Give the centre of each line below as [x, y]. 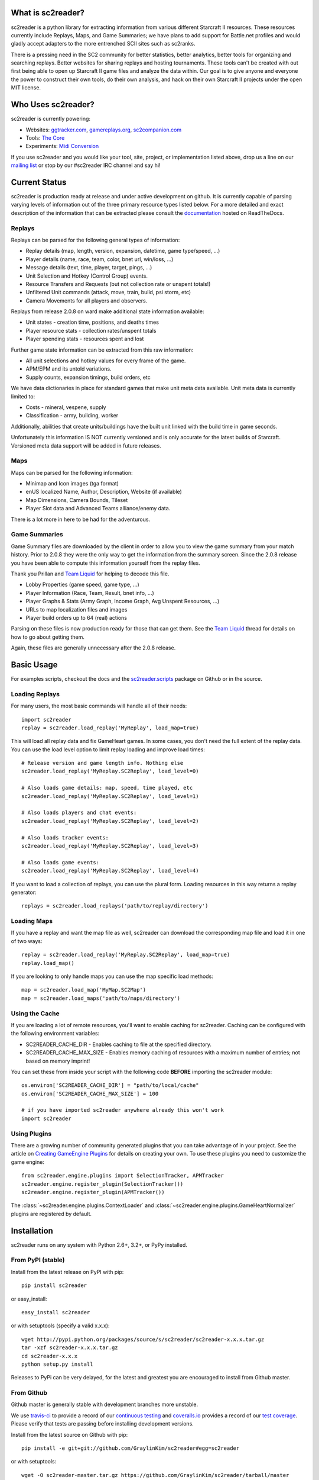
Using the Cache [35, 1014]
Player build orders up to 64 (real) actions [76, 617]
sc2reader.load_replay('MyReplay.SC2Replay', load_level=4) [110, 871]
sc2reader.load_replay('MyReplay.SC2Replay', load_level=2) [110, 821]
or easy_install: [29, 1299]
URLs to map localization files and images [77, 609]
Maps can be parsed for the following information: [72, 472]
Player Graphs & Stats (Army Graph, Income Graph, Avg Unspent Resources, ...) [123, 601]
